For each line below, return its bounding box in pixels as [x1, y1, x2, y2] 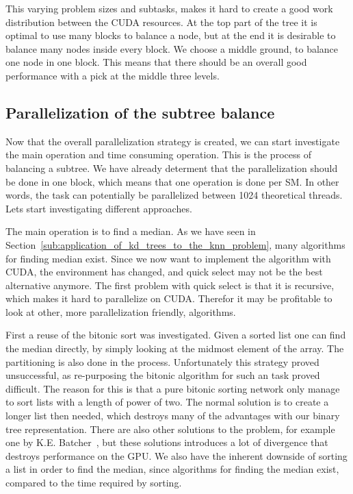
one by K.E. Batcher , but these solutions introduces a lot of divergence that [5, 435, 328, 449]
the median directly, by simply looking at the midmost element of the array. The [5, 341, 344, 356]
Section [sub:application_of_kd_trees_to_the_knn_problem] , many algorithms [5, 237, 345, 251]
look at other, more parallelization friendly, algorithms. [5, 304, 236, 319]
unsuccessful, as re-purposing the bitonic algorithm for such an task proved [5, 368, 320, 382]
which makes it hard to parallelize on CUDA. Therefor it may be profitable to [5, 291, 332, 306]
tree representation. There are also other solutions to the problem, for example [5, 421, 335, 436]
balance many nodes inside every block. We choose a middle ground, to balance [5, 41, 339, 55]
